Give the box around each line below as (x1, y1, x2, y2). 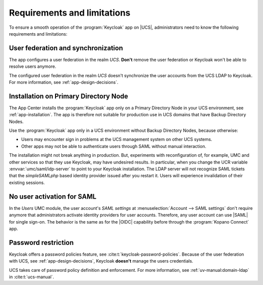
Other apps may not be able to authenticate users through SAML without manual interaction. (21, 143, 207, 149)
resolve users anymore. (9, 63, 56, 69)
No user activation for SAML (9, 192, 97, 201)
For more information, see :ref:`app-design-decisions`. (9, 80, 119, 85)
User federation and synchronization (9, 44, 123, 52)
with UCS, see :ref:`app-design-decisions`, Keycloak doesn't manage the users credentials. (9, 258, 193, 264)
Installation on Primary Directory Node (9, 92, 129, 100)
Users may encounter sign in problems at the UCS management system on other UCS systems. (21, 137, 212, 142)
